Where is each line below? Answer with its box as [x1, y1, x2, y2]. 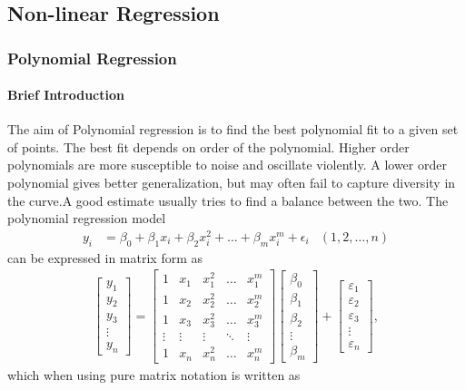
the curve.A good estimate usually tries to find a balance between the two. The [7, 190, 449, 210]
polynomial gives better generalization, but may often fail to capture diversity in [7, 173, 456, 191]
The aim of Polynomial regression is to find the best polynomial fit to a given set [7, 120, 459, 139]
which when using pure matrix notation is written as [7, 365, 301, 384]
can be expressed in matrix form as [7, 248, 203, 267]
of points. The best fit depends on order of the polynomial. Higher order [7, 137, 410, 156]
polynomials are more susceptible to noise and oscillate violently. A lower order [7, 155, 447, 174]
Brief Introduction [7, 85, 124, 104]
